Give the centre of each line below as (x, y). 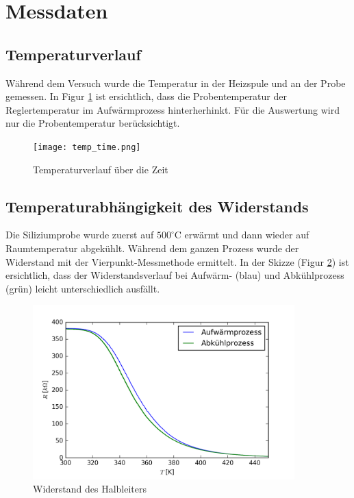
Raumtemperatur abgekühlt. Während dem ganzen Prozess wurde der (152, 248)
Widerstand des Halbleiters (90, 489)
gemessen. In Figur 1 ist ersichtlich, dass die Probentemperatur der (146, 96)
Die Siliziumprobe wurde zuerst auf (80, 235)
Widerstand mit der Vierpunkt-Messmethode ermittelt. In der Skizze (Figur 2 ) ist (177, 261)
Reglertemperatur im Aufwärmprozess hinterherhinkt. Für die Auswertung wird (173, 109)
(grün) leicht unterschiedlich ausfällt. (83, 288)
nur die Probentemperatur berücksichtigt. (93, 123)
